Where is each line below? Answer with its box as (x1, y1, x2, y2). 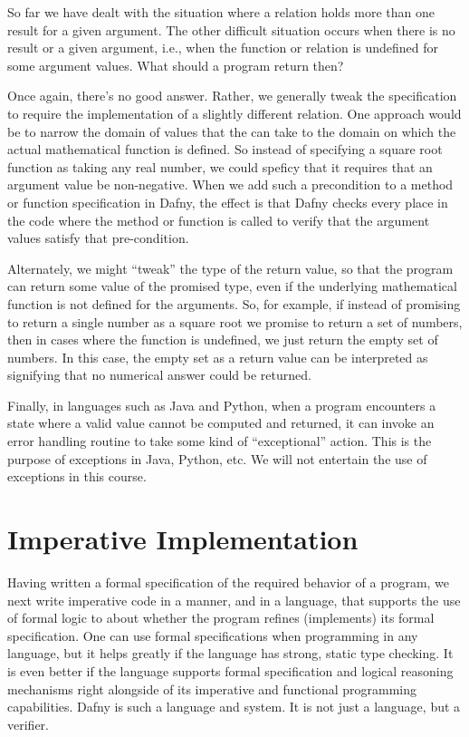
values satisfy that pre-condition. (7, 228, 189, 247)
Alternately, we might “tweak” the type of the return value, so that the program (7, 258, 454, 277)
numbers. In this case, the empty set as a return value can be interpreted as (7, 347, 428, 366)
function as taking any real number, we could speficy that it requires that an (7, 157, 433, 176)
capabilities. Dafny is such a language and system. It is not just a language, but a (7, 697, 461, 716)
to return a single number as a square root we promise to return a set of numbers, (7, 312, 463, 331)
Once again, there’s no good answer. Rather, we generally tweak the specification (7, 86, 457, 105)
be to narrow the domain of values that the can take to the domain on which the (7, 121, 456, 141)
